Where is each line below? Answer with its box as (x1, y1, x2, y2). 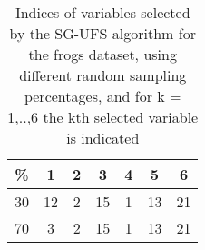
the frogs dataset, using (28, 44, 177, 65)
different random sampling (19, 65, 187, 85)
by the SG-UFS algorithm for (9, 23, 196, 44)
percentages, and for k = (24, 85, 181, 106)
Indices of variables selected (15, 2, 190, 23)
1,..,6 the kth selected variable (7, 106, 199, 127)
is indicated (66, 127, 140, 148)
